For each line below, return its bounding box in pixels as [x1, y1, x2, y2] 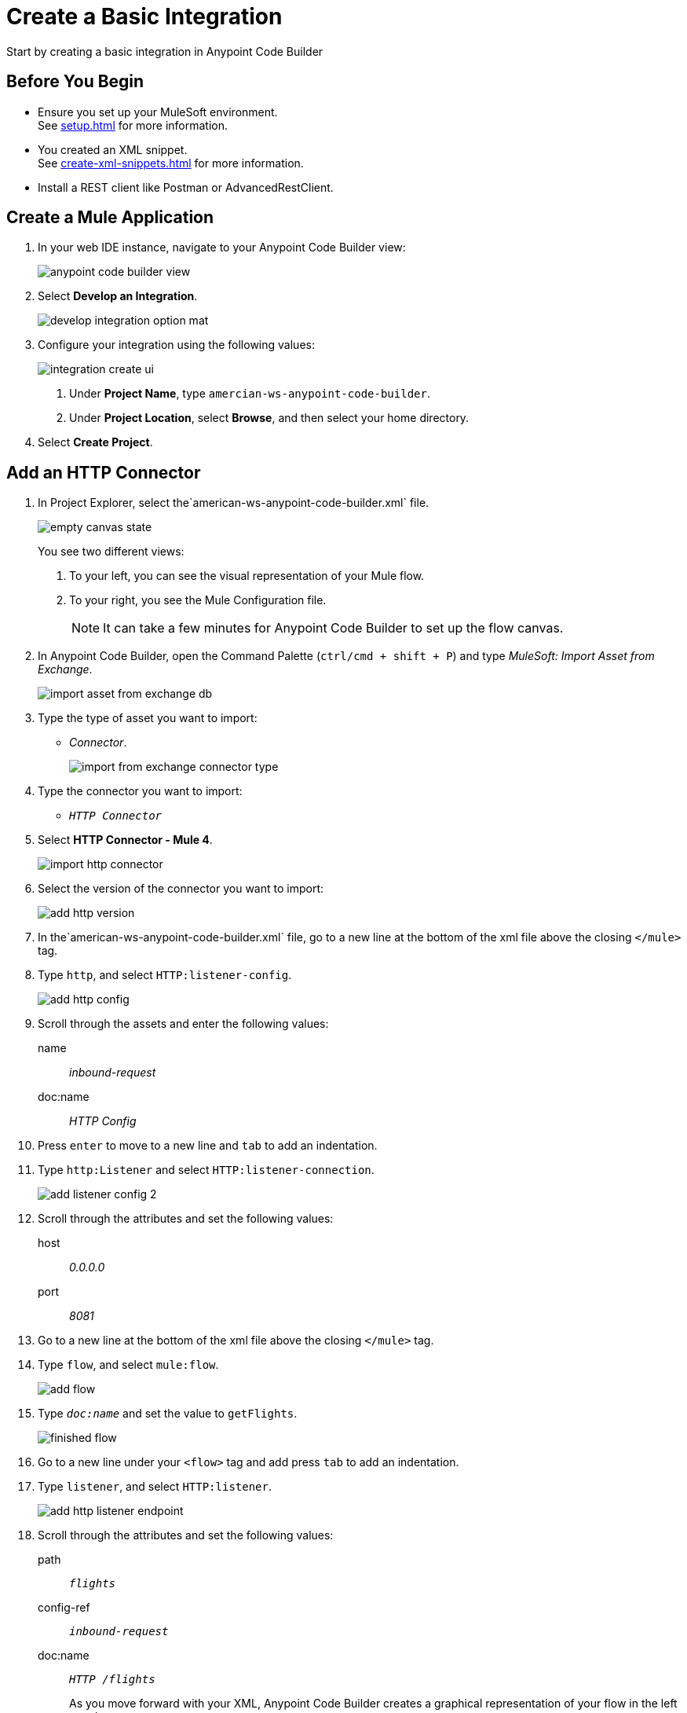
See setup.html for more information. [38, 118, 228, 132]
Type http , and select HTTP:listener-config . [38, 968, 292, 982]
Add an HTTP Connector [6, 462, 201, 482]
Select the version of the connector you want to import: [38, 882, 324, 896]
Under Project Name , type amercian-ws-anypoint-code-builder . [69, 387, 430, 401]
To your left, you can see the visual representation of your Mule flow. [69, 569, 425, 583]
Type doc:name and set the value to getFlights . [38, 1407, 298, 1421]
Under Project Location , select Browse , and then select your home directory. [69, 411, 470, 425]
